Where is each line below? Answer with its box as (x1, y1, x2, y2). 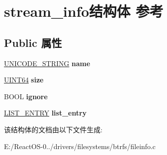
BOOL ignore (4, 91, 48, 101)
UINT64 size (4, 75, 44, 85)
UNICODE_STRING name (4, 58, 90, 68)
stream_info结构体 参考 (4, 1, 164, 21)
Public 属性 (4, 35, 62, 50)
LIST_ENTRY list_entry (4, 108, 87, 118)
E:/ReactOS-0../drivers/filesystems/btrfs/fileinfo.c (4, 141, 156, 151)
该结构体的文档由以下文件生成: (4, 124, 102, 134)
